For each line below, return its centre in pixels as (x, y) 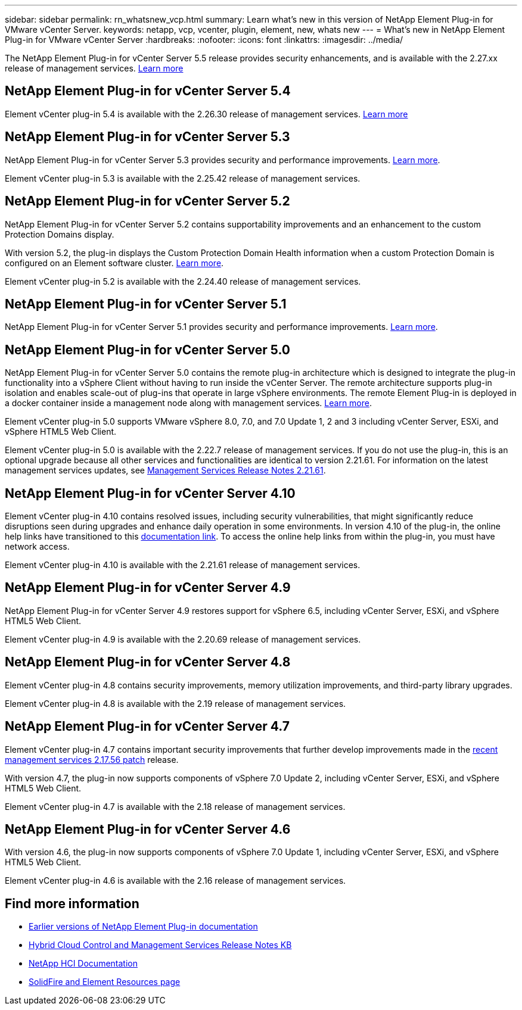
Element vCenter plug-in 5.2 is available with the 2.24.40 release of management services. (183, 281)
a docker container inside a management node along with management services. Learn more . (188, 403)
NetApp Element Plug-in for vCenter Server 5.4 (148, 91)
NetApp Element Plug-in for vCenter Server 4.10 (150, 493)
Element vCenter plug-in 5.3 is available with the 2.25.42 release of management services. (183, 178)
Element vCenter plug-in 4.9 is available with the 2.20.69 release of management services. (183, 639)
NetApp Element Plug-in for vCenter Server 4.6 (148, 830)
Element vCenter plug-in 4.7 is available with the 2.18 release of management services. (175, 806)
